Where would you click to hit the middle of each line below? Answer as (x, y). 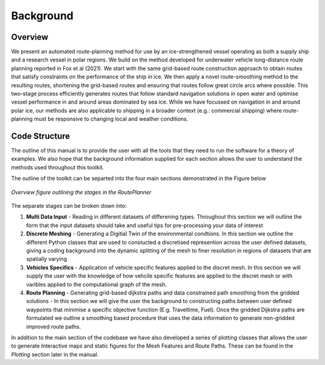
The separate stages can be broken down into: (69, 206)
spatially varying (47, 259)
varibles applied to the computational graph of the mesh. (97, 284)
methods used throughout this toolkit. (58, 167)
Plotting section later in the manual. (55, 354)
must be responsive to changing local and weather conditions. (111, 119)
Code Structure (41, 136)
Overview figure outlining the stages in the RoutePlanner (81, 192)
